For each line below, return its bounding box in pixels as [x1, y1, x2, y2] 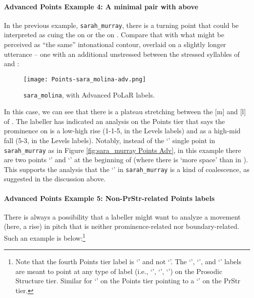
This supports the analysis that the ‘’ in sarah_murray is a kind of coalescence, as [4, 164, 250, 174]
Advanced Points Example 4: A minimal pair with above [4, 1, 198, 11]
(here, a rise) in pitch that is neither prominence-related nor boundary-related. [4, 221, 239, 231]
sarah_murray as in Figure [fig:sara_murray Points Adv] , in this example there [4, 145, 241, 155]
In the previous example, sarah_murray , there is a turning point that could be [4, 20, 239, 30]
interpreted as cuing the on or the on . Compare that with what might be [4, 29, 224, 40]
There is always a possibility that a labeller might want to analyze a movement [4, 211, 241, 222]
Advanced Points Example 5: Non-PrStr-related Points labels [4, 193, 215, 203]
